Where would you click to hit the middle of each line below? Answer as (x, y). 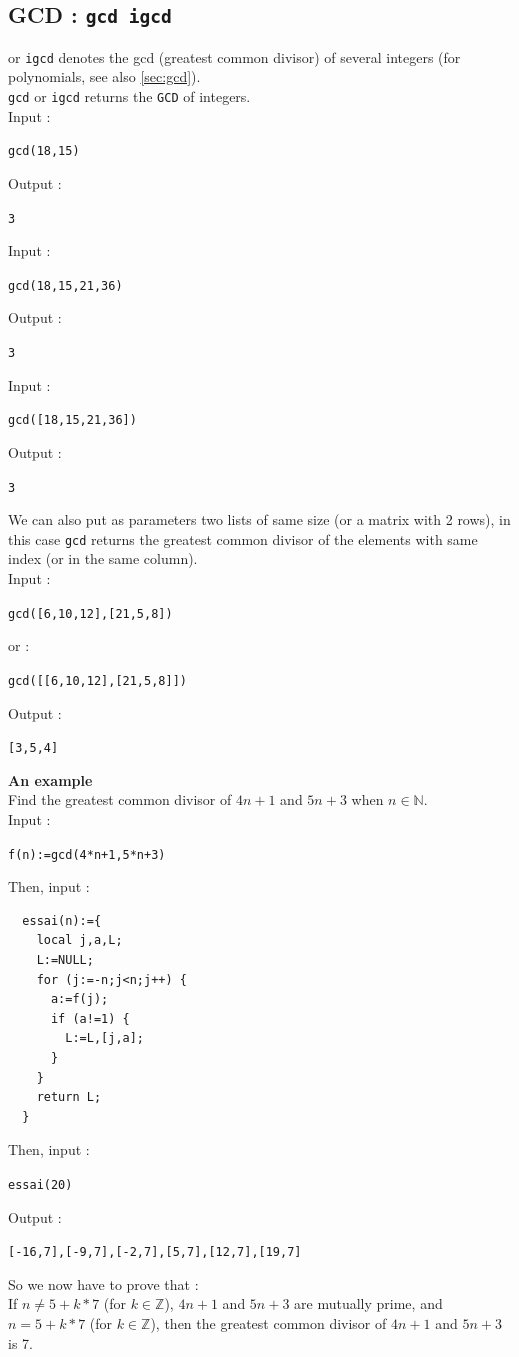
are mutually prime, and (368, 1303)
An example (50, 779)
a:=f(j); (79, 999)
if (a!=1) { (90, 1018)
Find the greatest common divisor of (120, 799)
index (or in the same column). (103, 558)
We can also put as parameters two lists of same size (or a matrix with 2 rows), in (259, 519)
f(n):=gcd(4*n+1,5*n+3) (87, 854)
